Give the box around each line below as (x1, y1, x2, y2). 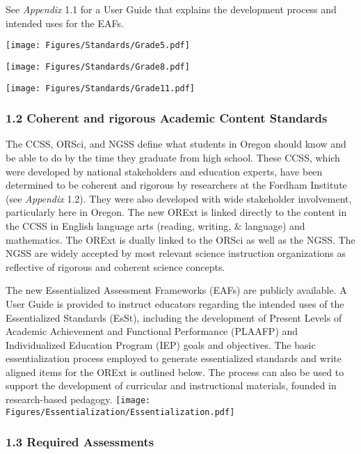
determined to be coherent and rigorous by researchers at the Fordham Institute (6, 178, 347, 192)
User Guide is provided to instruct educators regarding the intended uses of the (6, 296, 344, 311)
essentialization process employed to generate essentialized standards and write (6, 351, 342, 366)
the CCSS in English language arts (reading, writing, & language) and (6, 218, 305, 233)
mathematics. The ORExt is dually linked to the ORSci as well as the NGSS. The (6, 232, 355, 246)
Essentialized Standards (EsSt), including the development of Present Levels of (6, 310, 342, 324)
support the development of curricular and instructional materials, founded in (6, 378, 337, 393)
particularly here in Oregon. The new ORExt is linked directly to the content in (6, 205, 347, 219)
